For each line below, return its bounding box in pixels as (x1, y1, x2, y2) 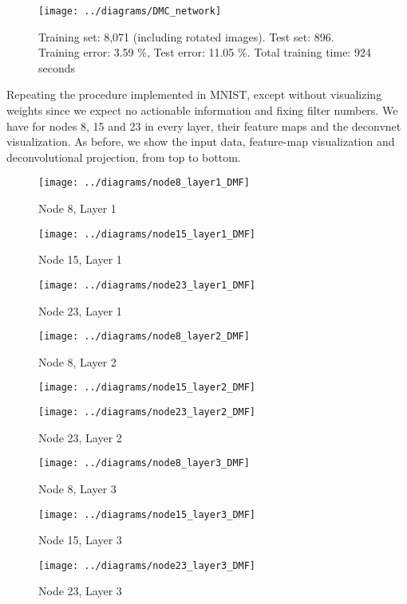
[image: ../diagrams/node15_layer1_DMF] (38, 228, 256, 240)
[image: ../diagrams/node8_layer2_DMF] (38, 331, 250, 343)
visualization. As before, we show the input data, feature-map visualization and (6, 133, 395, 150)
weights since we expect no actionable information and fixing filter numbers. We (6, 102, 398, 119)
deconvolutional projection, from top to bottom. (6, 148, 241, 165)
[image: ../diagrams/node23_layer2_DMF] (38, 406, 256, 418)
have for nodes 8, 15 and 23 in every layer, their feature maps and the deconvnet (6, 117, 401, 134)
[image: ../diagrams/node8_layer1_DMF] (38, 177, 250, 189)
